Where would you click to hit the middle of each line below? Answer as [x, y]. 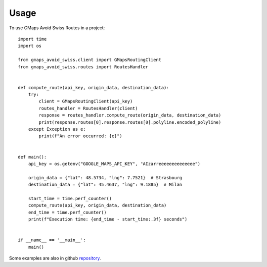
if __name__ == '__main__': [52, 240]
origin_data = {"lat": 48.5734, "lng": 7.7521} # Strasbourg [105, 178]
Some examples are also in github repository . [55, 258]
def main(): [32, 157]
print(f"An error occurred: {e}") [81, 136]
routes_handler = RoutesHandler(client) [88, 108]
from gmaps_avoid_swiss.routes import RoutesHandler [83, 67]
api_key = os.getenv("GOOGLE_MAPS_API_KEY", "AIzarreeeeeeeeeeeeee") [114, 164]
